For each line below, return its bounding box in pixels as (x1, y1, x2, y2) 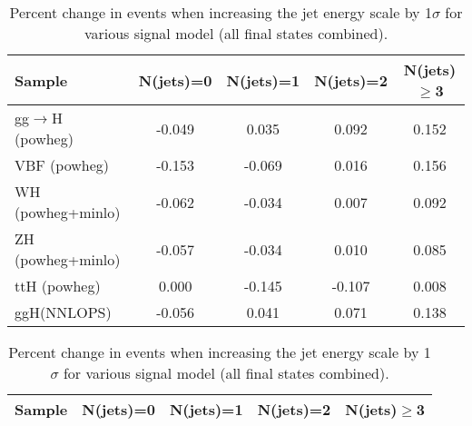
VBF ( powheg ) (15, 154, 110, 175)
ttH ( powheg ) (15, 275, 101, 296)
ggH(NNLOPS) (15, 302, 112, 322)
